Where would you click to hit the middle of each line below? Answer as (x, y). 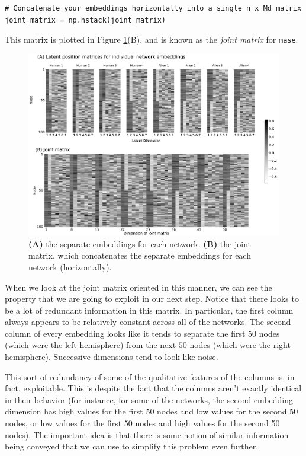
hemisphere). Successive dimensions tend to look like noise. (112, 357)
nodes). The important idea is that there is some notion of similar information (147, 434)
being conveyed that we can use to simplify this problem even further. (132, 446)
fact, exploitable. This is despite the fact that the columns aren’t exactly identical (153, 388)
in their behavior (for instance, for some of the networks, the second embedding (149, 399)
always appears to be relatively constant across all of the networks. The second (148, 322)
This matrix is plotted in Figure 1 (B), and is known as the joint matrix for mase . (152, 39)
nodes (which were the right (240, 345)
